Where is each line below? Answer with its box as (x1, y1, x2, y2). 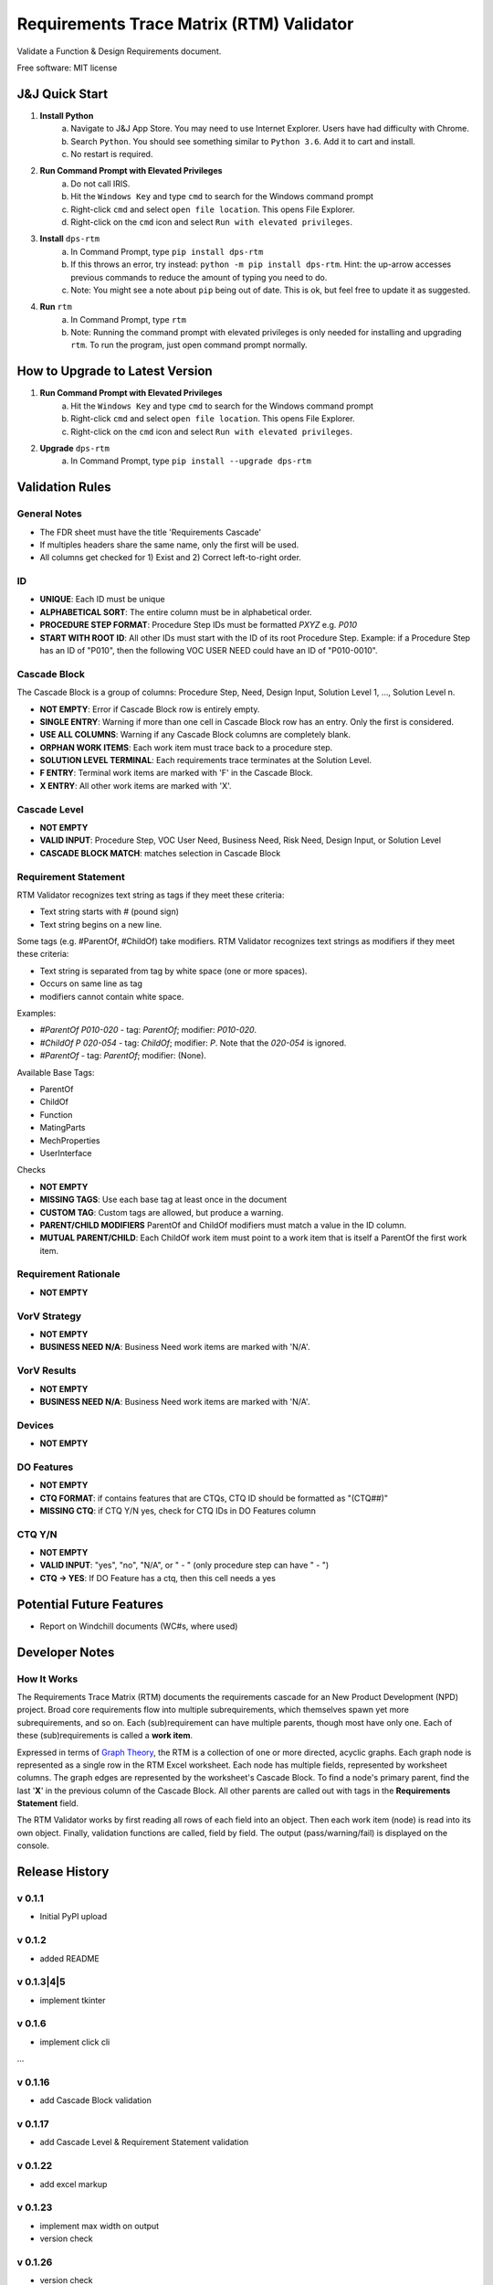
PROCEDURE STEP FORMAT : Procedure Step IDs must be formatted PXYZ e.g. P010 (39, 620, 358, 631)
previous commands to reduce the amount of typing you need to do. (70, 271, 328, 282)
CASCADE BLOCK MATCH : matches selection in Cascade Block (39, 847, 281, 858)
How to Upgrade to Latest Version (16, 364, 214, 379)
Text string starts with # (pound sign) (39, 906, 180, 918)
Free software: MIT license (16, 62, 118, 73)
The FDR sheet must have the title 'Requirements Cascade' (39, 526, 262, 537)
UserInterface (39, 1147, 92, 1158)
